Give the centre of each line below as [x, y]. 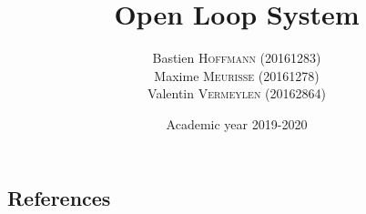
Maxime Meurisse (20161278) [237, 75]
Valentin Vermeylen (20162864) [237, 93]
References [59, 197]
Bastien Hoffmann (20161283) [237, 58]
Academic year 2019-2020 [237, 123]
